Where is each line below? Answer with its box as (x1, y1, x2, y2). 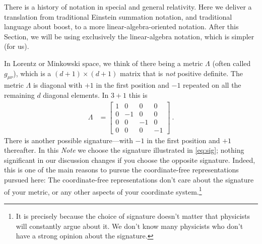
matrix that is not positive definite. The (120, 68, 243, 78)
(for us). (4, 41, 29, 51)
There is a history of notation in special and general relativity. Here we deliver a (4, 2, 252, 12)
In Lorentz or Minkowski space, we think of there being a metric (4, 57, 203, 68)
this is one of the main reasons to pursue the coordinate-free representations (4, 164, 239, 175)
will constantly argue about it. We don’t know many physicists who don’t (16, 220, 243, 231)
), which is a (13, 68, 51, 78)
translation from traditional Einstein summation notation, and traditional (4, 11, 232, 22)
